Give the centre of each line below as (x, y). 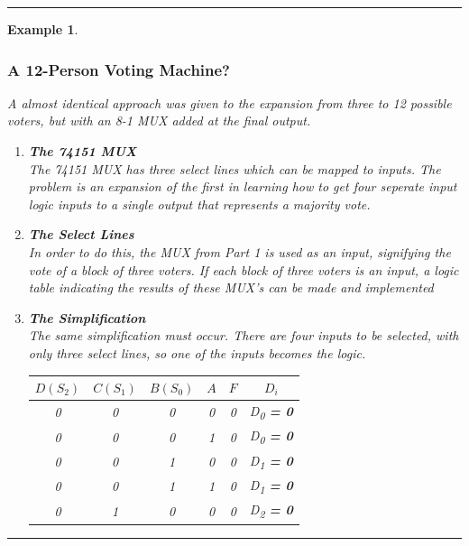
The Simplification (87, 317)
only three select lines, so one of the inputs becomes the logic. (197, 352)
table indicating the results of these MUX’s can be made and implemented (231, 287)
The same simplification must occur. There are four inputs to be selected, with (244, 335)
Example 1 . (43, 29)
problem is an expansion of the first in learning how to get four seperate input (243, 186)
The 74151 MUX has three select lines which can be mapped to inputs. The (234, 168)
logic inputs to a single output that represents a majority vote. (199, 204)
